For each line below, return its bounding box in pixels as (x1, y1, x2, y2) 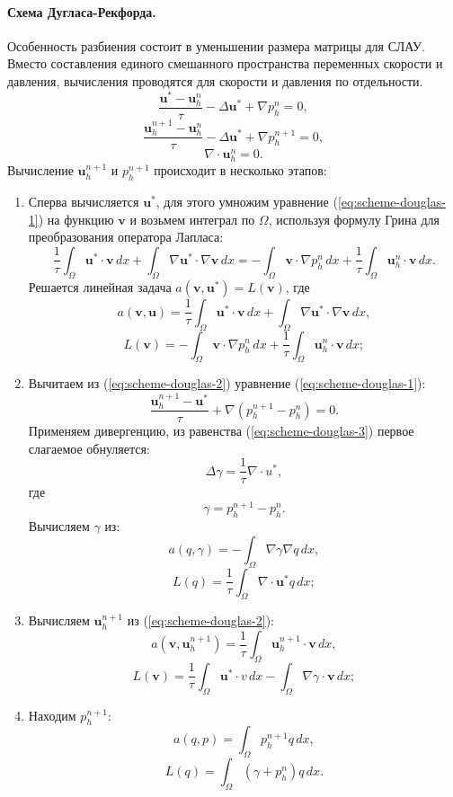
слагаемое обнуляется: (28, 438, 150, 457)
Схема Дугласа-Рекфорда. (7, 2, 156, 21)
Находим (28, 705, 76, 724)
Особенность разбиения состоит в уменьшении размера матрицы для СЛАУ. (7, 36, 425, 55)
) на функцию (38, 209, 114, 228)
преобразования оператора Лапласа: (28, 227, 224, 246)
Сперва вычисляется (28, 192, 139, 211)
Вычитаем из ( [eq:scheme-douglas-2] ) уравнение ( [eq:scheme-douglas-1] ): (28, 374, 426, 393)
